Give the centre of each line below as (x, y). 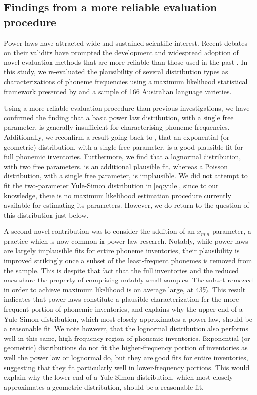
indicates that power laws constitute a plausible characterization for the (113, 299)
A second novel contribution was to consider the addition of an (99, 231)
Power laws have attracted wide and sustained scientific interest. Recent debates (126, 42)
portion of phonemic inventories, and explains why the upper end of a (137, 309)
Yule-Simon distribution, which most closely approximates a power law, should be (128, 318)
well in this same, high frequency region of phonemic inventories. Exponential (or (127, 338)
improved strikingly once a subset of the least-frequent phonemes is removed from (128, 260)
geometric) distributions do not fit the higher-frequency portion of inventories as (126, 348)
